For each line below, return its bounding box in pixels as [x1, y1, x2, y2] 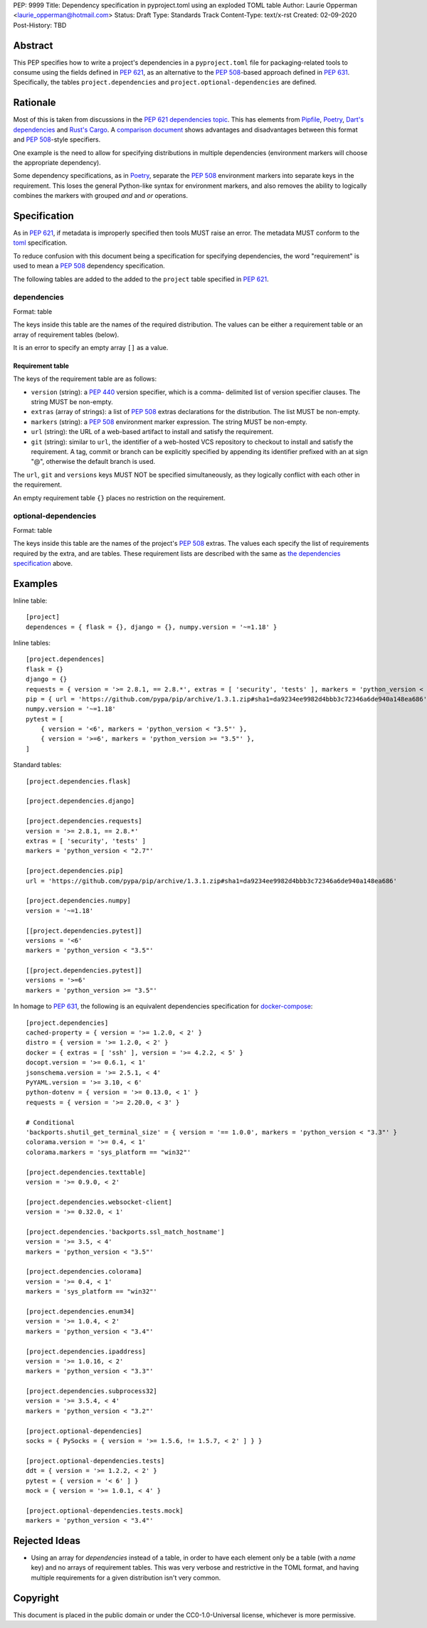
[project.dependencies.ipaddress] [26, 1347, 146, 1355]
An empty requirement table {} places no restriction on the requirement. [13, 493, 226, 502]
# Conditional [26, 1118, 75, 1126]
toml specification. [13, 238, 68, 247]
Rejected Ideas [13, 1534, 81, 1547]
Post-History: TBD [13, 21, 67, 29]
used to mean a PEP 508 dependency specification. [13, 262, 165, 270]
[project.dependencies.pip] [26, 867, 124, 875]
